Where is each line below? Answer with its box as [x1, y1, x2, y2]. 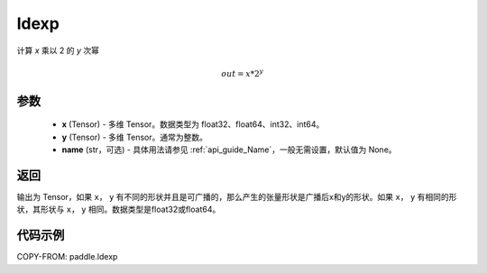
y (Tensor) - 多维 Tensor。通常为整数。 [61, 132, 207, 142]
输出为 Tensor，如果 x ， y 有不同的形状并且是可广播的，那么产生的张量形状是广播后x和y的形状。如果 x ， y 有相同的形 [16, 192, 457, 203]
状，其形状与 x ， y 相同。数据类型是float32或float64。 [16, 204, 221, 215]
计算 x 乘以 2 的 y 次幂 [16, 45, 99, 56]
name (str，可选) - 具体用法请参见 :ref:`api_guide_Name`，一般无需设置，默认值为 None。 [61, 144, 397, 155]
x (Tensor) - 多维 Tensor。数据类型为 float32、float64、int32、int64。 [61, 119, 325, 130]
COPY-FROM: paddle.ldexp [16, 251, 118, 262]
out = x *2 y [221, 68, 264, 78]
